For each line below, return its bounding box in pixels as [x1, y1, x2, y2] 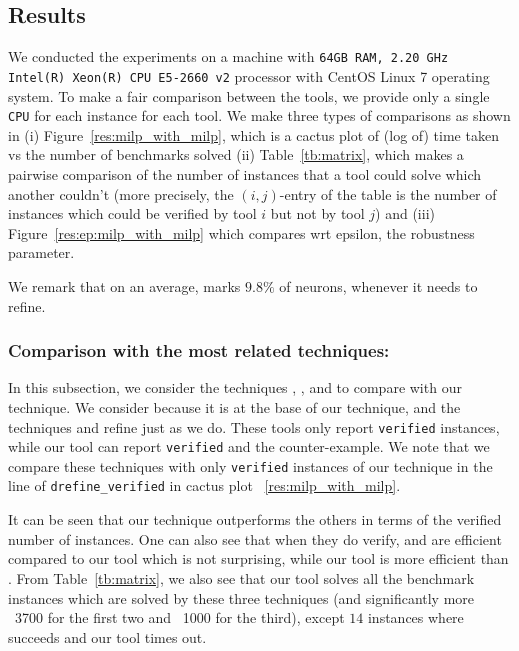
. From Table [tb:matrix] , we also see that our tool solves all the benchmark [8, 567, 475, 588]
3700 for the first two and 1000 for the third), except [14, 607, 345, 628]
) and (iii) [375, 203, 435, 224]
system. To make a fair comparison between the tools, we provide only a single [8, 85, 490, 106]
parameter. [8, 242, 75, 263]
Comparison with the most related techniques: [8, 338, 390, 363]
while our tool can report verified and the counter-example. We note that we [8, 436, 490, 457]
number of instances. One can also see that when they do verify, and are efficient [8, 528, 502, 549]
